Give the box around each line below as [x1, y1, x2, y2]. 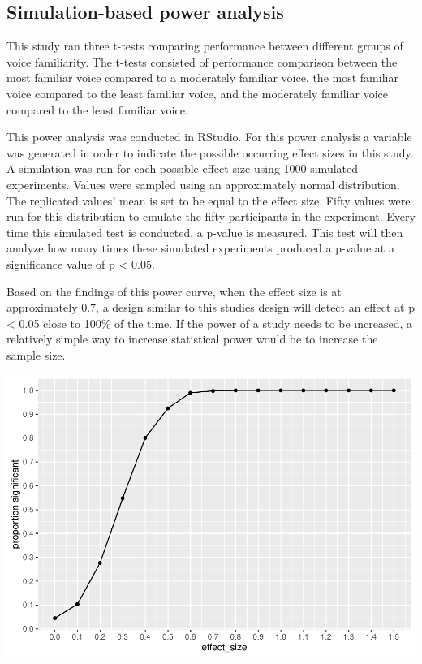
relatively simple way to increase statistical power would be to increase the [6, 330, 378, 347]
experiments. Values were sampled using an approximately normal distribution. [6, 175, 400, 192]
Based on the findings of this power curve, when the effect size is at [6, 282, 342, 300]
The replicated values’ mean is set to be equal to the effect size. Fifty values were [6, 192, 411, 209]
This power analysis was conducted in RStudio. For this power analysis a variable [6, 128, 412, 145]
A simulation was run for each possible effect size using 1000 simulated [6, 160, 359, 177]
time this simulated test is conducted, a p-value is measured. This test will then [6, 223, 403, 240]
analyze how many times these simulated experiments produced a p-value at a [6, 239, 394, 257]
